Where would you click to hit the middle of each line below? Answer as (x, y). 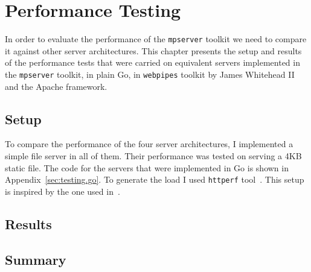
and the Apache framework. (56, 86)
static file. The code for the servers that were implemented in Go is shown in (147, 167)
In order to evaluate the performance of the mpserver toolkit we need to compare (156, 39)
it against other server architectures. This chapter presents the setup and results (153, 50)
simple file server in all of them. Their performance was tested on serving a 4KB (153, 156)
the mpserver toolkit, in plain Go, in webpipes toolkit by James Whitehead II (150, 74)
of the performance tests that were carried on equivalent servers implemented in (152, 62)
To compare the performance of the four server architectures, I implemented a (149, 144)
